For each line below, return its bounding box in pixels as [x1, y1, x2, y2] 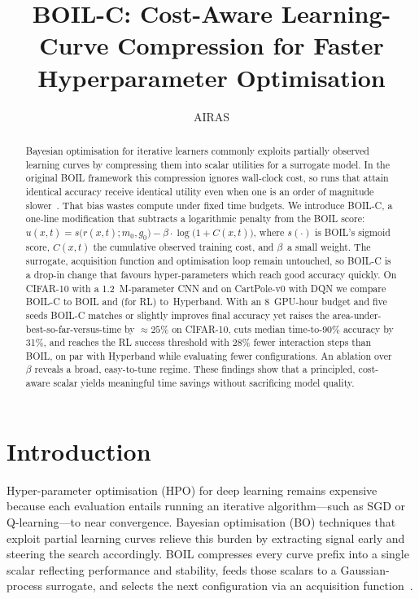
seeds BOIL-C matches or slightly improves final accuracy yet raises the [25, 308, 330, 321]
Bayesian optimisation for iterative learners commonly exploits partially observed [25, 143, 369, 157]
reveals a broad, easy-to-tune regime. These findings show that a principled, [34, 362, 356, 376]
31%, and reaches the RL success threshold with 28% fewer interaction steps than [25, 335, 372, 349]
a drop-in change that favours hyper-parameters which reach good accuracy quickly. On [25, 267, 397, 281]
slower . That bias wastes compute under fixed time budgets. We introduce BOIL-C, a [25, 198, 393, 212]
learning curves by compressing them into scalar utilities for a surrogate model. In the [25, 157, 390, 171]
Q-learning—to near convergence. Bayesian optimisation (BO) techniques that [7, 513, 396, 530]
